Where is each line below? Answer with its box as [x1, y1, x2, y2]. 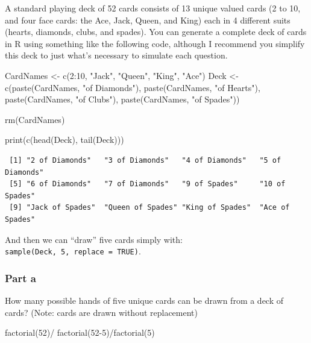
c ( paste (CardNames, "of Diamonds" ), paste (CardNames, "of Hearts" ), [5, 81, 260, 93]
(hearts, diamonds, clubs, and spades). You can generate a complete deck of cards [5, 25, 307, 38]
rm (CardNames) [5, 113, 65, 125]
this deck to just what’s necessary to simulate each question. [5, 49, 228, 61]
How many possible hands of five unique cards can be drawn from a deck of [5, 294, 284, 306]
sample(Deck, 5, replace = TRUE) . [5, 245, 141, 257]
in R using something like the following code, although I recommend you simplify [5, 37, 305, 49]
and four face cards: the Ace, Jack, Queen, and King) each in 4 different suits [5, 13, 291, 26]
